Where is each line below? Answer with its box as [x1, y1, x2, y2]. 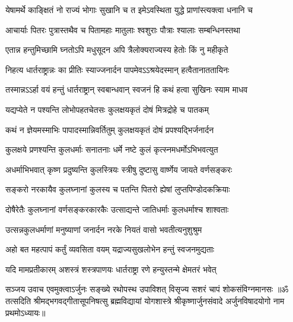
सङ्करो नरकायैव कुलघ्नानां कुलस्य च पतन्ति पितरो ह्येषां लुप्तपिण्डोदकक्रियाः [5, 183, 230, 195]
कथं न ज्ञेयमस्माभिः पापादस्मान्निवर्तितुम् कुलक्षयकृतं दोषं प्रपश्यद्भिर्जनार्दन [5, 123, 214, 135]
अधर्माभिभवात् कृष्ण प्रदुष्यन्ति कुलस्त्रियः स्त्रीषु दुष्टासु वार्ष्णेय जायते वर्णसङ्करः [5, 163, 233, 175]
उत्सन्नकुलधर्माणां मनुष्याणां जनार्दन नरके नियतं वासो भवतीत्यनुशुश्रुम [5, 223, 202, 235]
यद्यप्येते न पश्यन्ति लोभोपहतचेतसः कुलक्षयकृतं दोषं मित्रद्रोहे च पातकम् [5, 103, 209, 115]
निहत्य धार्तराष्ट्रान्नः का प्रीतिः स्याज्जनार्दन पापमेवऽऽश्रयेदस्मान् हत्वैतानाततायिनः [5, 63, 230, 75]
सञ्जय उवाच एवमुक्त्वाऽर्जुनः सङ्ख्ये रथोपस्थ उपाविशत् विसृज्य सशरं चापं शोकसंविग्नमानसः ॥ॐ [5, 283, 288, 295]
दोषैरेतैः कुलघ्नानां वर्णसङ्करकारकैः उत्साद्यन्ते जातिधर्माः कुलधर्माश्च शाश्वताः [5, 203, 229, 215]
